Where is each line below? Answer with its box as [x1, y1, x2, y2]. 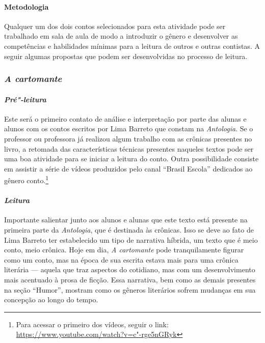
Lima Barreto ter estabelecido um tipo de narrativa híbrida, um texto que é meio [4, 234, 258, 245]
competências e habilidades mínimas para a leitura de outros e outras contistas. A [4, 40, 260, 51]
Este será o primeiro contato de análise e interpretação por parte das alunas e [4, 113, 247, 124]
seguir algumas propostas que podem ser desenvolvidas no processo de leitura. [4, 50, 248, 61]
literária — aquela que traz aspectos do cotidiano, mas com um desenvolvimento [4, 264, 255, 275]
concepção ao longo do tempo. [4, 294, 98, 305]
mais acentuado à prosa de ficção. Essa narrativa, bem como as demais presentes [4, 274, 256, 284]
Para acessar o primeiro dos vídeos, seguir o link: [16, 319, 169, 329]
